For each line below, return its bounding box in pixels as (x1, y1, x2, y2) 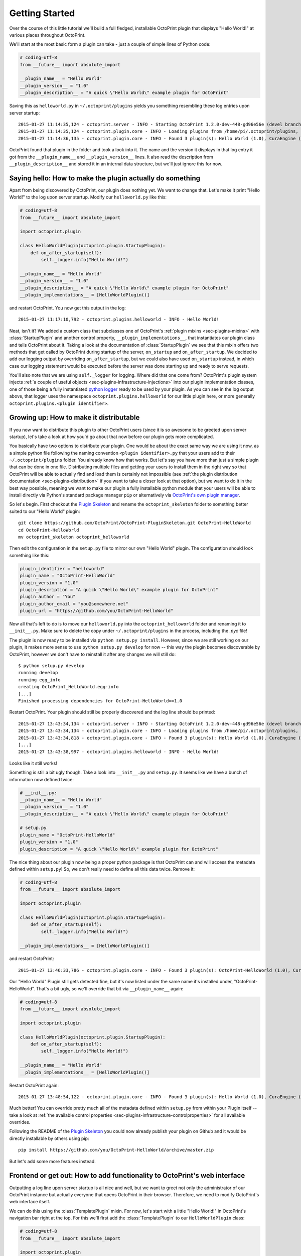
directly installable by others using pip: (9, 1135, 89, 1141)
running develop (18, 670, 58, 676)
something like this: (9, 552, 50, 558)
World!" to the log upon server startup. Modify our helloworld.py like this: (9, 194, 167, 200)
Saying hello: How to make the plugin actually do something (9, 174, 201, 182)
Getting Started (9, 8, 75, 19)
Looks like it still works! (9, 760, 58, 766)
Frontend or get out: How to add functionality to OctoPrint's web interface (9, 1171, 245, 1180)
